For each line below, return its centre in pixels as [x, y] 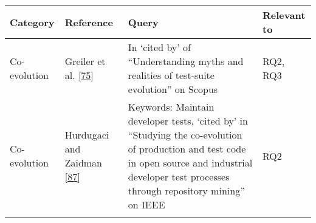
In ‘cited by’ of [159, 47]
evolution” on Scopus [173, 89]
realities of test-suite [171, 75]
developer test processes [179, 177]
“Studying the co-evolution [185, 135]
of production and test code [187, 149]
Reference [89, 22]
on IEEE [146, 204]
